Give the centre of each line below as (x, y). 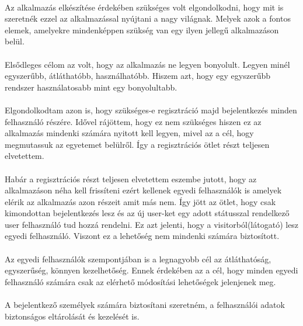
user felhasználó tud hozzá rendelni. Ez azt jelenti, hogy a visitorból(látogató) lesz (152, 224)
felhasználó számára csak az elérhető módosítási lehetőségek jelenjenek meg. (140, 281)
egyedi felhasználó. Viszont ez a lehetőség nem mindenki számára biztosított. (142, 236)
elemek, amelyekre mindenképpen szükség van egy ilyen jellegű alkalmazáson (142, 30)
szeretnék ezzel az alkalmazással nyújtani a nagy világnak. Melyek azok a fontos (148, 18)
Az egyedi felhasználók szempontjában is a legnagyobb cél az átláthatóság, (138, 259)
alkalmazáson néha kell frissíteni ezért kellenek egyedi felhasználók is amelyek (143, 190)
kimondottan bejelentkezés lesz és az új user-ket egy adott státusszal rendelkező (147, 213)
